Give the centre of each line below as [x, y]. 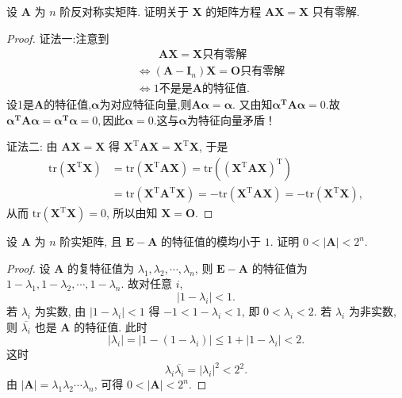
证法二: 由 [32, 146]
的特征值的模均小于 [211, 241]
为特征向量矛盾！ [231, 119]
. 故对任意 [147, 283]
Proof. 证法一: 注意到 [58, 38]
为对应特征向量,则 [145, 104]
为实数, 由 [60, 310]
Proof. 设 [29, 268]
